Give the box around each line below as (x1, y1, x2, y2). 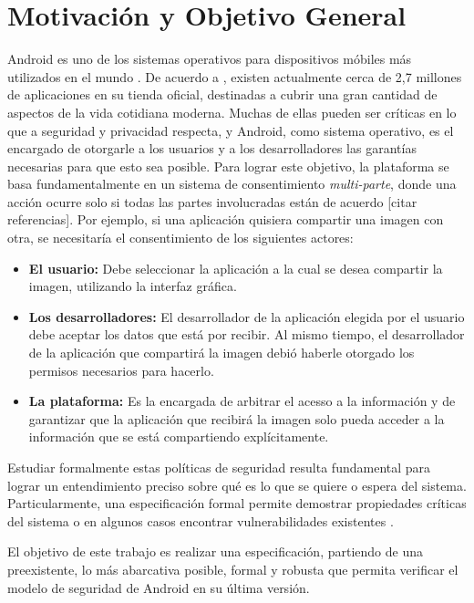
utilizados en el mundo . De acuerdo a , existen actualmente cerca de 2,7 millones (7, 67, 462, 86)
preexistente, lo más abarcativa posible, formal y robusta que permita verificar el (7, 559, 459, 578)
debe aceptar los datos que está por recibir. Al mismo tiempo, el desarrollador (28, 325, 465, 344)
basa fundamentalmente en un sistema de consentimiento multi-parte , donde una (7, 174, 457, 193)
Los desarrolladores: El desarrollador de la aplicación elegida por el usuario (28, 307, 465, 326)
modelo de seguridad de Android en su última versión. (7, 577, 310, 597)
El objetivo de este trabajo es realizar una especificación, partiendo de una (7, 542, 423, 561)
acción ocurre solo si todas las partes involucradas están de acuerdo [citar (7, 192, 417, 211)
